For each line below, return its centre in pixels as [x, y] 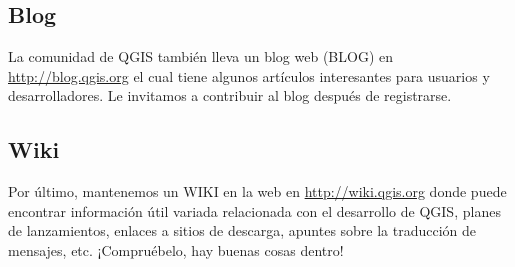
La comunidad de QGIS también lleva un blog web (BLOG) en [200, 56]
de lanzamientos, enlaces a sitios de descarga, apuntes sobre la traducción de [242, 230]
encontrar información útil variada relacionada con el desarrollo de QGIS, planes [254, 210]
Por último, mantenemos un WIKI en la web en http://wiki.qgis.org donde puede [257, 191]
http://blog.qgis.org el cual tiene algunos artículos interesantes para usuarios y [249, 75]
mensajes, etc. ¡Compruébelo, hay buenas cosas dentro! [176, 249]
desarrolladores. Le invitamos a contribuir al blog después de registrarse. [230, 95]
